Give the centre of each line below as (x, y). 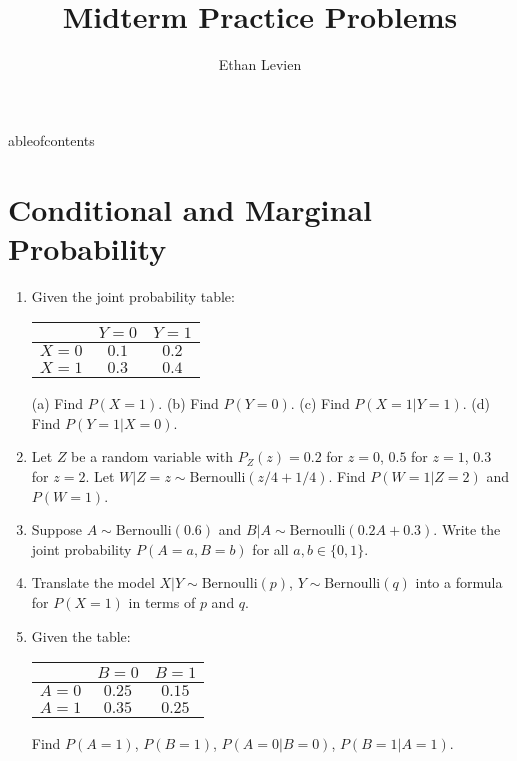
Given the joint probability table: (133, 295)
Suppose (57, 529)
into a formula (459, 582)
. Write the (467, 529)
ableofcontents (51, 139)
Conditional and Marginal (190, 208)
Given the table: (81, 635)
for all (270, 548)
